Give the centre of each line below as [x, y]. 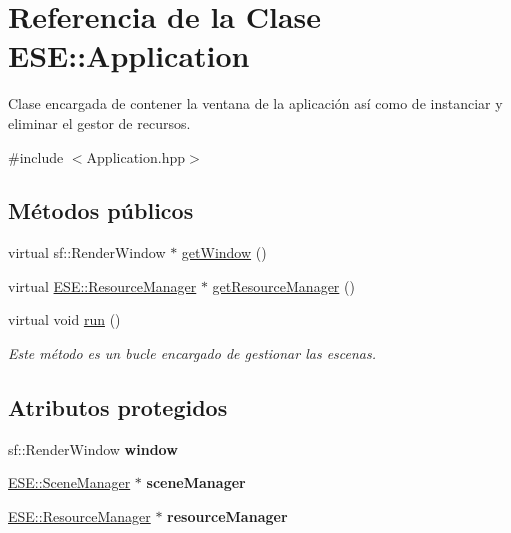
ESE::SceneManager [69, 482]
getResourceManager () [283, 285]
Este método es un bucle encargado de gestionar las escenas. [192, 353]
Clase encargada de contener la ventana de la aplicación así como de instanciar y [255, 103]
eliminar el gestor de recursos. [99, 122]
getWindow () [224, 252]
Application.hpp [135, 156]
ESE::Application [129, 55]
